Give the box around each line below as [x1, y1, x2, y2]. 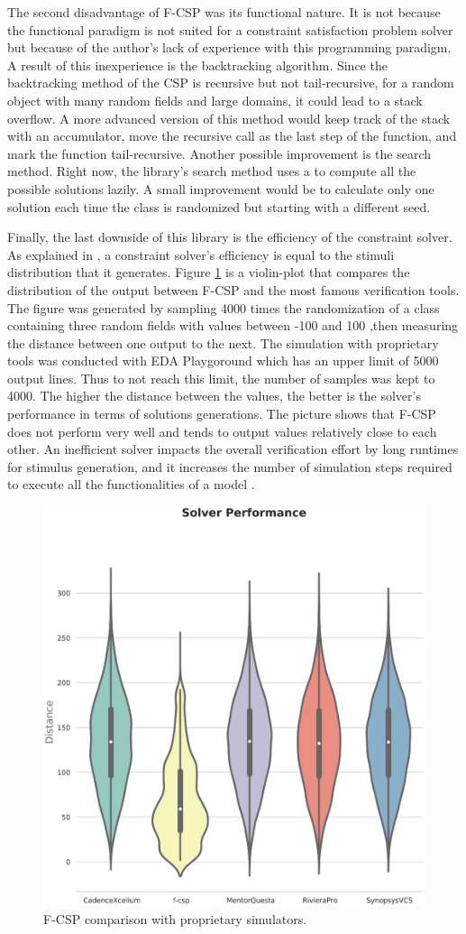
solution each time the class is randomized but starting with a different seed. [7, 197, 431, 216]
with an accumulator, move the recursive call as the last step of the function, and [7, 126, 457, 145]
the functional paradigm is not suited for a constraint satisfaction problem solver [7, 20, 453, 39]
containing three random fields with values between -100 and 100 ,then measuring [7, 316, 459, 335]
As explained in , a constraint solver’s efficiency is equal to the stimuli [7, 245, 395, 264]
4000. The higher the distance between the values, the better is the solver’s [7, 386, 421, 405]
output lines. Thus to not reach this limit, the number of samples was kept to [7, 368, 435, 387]
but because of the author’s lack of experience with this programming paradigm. [7, 38, 452, 57]
